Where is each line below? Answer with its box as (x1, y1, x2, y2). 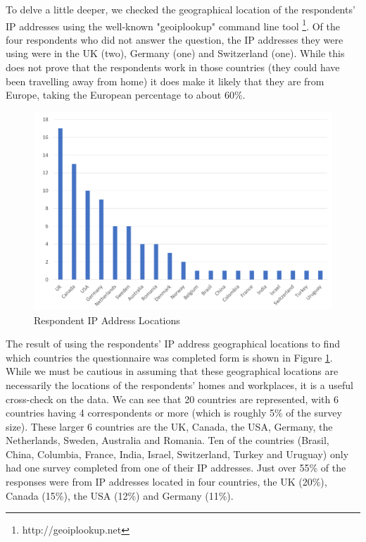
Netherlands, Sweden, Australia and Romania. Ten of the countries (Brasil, (6, 433, 329, 448)
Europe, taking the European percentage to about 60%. (6, 87, 246, 102)
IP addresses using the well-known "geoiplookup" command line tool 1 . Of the (6, 16, 340, 33)
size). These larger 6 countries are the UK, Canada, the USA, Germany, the (6, 419, 333, 433)
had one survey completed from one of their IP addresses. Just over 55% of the (6, 460, 346, 475)
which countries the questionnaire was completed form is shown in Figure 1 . (6, 350, 333, 364)
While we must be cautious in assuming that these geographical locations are (6, 364, 339, 378)
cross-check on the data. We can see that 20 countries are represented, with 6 (6, 391, 339, 406)
